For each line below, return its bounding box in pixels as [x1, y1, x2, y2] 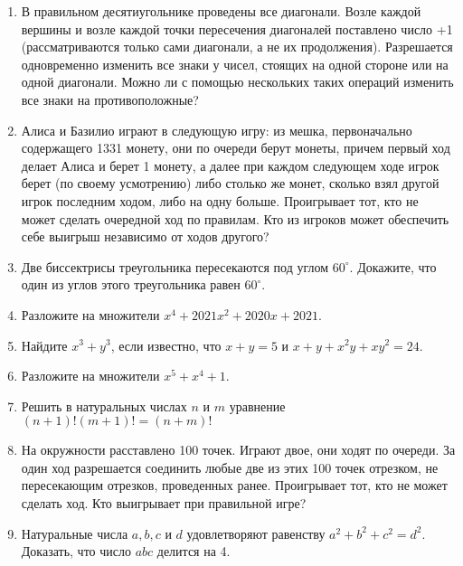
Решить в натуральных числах [21, 396, 187, 415]
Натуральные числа [21, 524, 128, 542]
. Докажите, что [349, 257, 437, 276]
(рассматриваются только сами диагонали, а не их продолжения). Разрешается [21, 37, 453, 56]
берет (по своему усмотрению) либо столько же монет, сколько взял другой [21, 174, 439, 193]
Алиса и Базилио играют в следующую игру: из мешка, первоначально [21, 120, 412, 139]
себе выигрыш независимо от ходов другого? [21, 227, 269, 246]
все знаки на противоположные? [21, 90, 199, 108]
